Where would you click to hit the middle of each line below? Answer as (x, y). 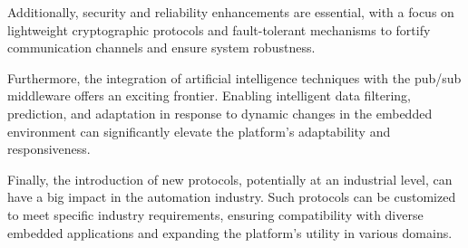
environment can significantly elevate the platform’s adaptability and (199, 131)
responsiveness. (49, 149)
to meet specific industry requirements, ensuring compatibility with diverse (215, 214)
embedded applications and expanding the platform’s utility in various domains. (230, 232)
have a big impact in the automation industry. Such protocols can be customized (232, 197)
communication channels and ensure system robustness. (161, 48)
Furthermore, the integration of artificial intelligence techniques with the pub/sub (234, 77)
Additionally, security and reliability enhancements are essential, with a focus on (231, 12)
